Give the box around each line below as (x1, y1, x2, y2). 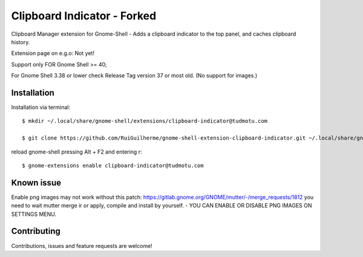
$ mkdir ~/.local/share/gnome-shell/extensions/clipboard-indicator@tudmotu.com (22, 118, 268, 125)
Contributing (11, 226, 60, 236)
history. (11, 38, 30, 45)
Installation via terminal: (11, 103, 71, 111)
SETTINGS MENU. (11, 210, 57, 218)
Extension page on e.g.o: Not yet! (11, 50, 95, 57)
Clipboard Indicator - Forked (11, 9, 157, 22)
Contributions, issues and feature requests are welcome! (11, 242, 152, 249)
